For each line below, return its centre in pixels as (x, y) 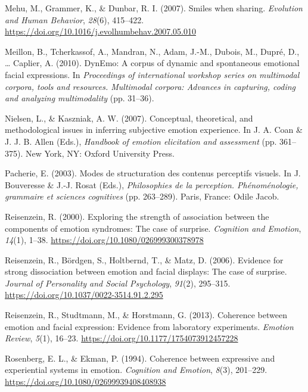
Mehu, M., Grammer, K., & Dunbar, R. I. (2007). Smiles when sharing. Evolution (154, 8)
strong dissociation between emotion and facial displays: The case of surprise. (146, 271)
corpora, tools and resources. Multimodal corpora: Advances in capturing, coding (150, 86)
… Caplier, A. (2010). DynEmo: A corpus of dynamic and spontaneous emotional (152, 63)
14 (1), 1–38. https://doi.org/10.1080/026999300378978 (104, 240)
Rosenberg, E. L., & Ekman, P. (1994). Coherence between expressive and (140, 358)
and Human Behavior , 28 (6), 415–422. (74, 19)
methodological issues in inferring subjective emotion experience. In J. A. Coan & (154, 130)
